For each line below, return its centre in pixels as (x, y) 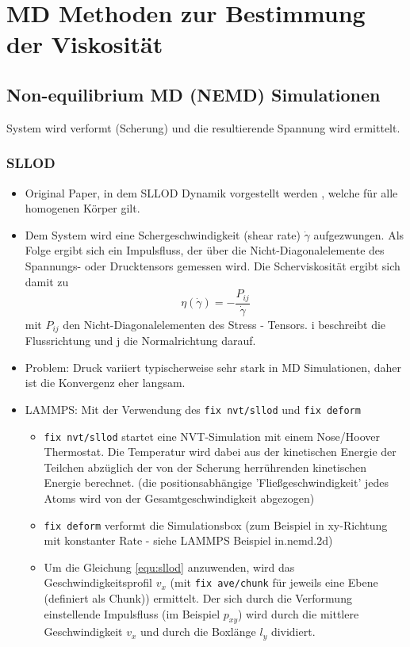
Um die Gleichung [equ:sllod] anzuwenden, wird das (169, 567)
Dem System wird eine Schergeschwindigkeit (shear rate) (163, 234)
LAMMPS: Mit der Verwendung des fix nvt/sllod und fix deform (193, 409)
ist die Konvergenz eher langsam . (105, 383)
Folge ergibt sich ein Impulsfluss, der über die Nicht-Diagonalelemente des (205, 250)
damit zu (47, 281)
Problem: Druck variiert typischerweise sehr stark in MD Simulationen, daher (213, 367)
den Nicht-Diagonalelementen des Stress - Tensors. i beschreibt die (224, 324)
